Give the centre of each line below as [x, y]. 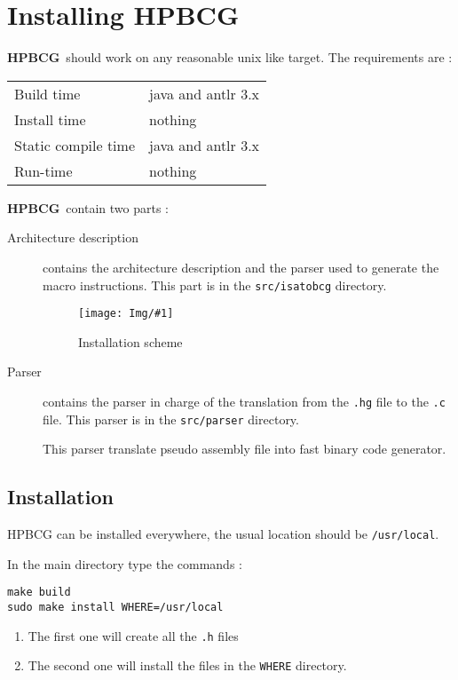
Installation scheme [130, 341]
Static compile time [75, 145]
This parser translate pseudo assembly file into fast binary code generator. [245, 449]
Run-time [43, 170]
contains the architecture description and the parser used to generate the [241, 267]
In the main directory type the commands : [125, 563]
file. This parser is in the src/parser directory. [171, 419]
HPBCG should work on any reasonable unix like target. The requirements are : [230, 57]
